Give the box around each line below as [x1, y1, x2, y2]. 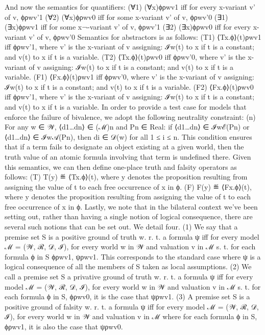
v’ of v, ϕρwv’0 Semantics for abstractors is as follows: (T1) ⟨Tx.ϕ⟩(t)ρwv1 [29, 31, 261, 42]
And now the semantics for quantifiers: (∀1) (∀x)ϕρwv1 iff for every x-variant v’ [5, 2, 255, 12]
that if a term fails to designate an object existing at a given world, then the [5, 141, 244, 152]
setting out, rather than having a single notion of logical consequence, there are [5, 211, 253, 222]
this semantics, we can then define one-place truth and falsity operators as [5, 161, 237, 172]
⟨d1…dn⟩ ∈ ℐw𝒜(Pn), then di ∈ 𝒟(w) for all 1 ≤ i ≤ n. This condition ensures [5, 131, 252, 142]
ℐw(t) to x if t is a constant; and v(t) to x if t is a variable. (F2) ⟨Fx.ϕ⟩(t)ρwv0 [5, 81, 254, 92]
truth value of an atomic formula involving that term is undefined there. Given [5, 151, 251, 162]
